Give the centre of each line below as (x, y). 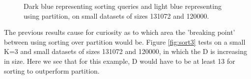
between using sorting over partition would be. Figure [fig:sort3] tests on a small (125, 41)
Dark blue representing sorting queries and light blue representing (123, 6)
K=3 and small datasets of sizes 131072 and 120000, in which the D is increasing (126, 51)
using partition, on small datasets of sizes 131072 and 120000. (116, 15)
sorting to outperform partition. (52, 70)
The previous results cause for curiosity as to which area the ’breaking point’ (120, 32)
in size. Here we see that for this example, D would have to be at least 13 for (120, 61)
